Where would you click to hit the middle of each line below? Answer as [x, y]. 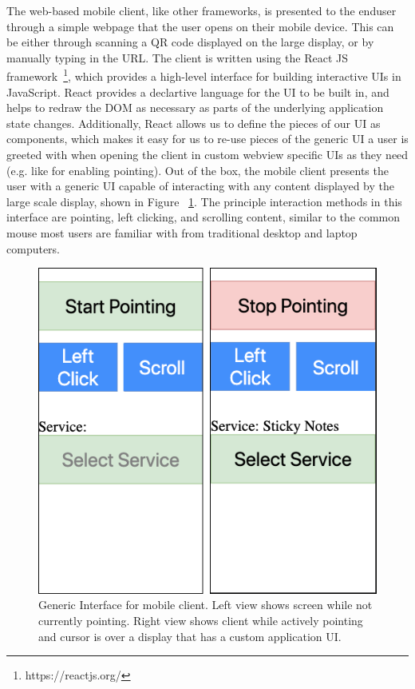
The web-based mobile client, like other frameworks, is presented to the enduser [202, 10]
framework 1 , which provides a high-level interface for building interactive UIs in [204, 75]
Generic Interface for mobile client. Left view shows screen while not [206, 605]
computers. [34, 248]
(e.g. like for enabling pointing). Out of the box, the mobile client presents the [198, 170]
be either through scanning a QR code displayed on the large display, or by [190, 42]
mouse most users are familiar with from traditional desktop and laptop [182, 232]
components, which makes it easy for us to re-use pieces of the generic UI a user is [207, 139]
